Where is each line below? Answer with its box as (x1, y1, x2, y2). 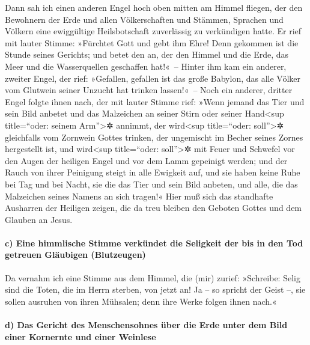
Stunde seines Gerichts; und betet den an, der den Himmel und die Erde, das (5, 48, 289, 61)
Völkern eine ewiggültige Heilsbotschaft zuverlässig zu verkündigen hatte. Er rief (5, 25, 302, 37)
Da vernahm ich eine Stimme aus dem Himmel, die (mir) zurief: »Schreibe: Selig (5, 271, 300, 284)
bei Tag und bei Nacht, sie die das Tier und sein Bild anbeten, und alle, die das (5, 177, 298, 190)
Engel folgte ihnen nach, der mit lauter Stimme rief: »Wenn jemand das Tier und (5, 95, 305, 108)
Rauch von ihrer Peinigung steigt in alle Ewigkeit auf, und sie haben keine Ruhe (5, 166, 300, 179)
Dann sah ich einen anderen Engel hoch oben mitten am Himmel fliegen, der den (5, 1, 303, 13)
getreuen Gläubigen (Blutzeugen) (5, 248, 146, 261)
